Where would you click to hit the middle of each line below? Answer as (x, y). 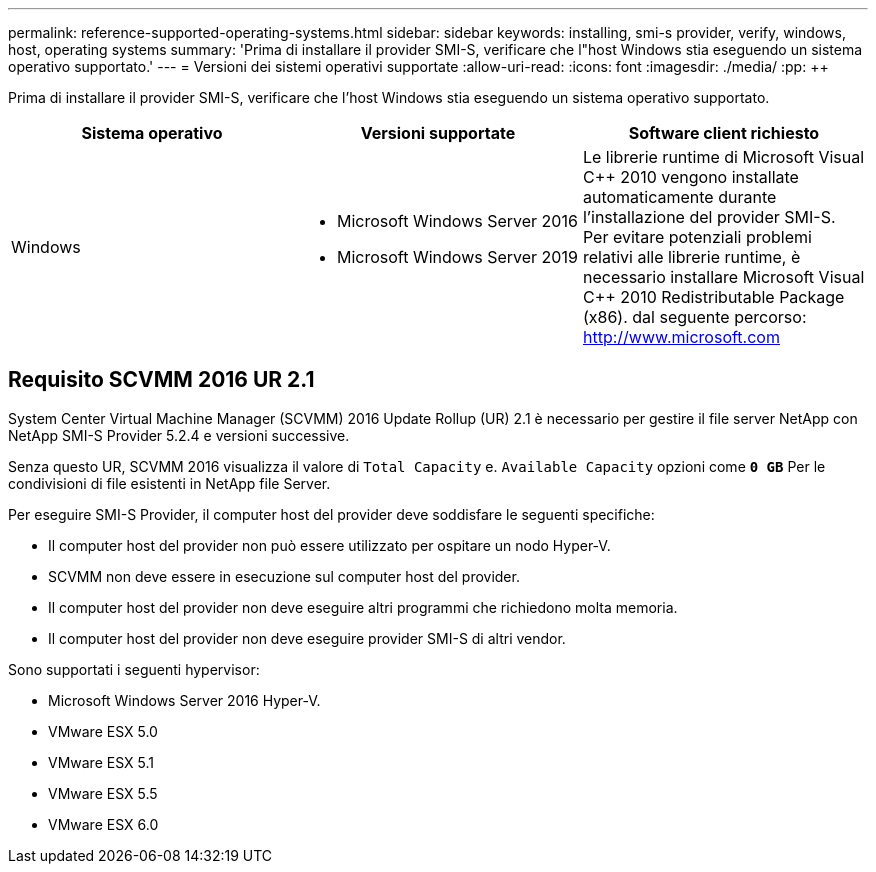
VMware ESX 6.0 (103, 824)
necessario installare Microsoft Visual (723, 277)
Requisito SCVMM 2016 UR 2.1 (161, 380)
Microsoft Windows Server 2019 (457, 257)
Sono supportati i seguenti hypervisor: (134, 669)
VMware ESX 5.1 (101, 762)
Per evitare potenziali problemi (697, 237)
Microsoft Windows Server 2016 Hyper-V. (184, 700)
